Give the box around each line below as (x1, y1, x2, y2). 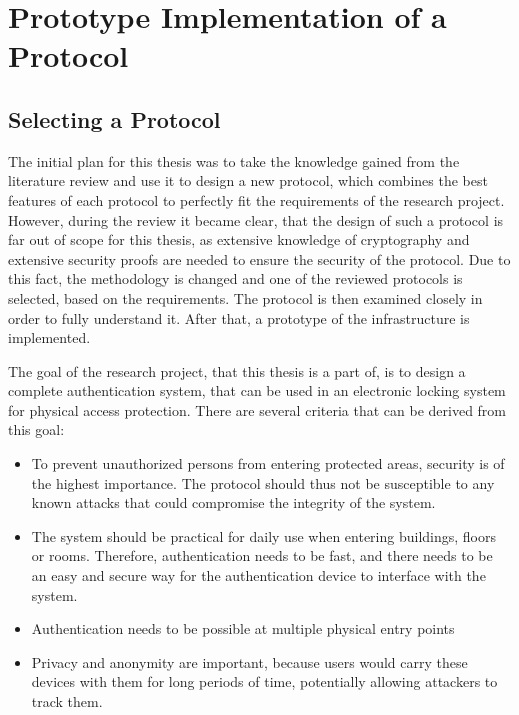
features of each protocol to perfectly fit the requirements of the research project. (8, 189, 505, 210)
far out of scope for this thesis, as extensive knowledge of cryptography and (8, 229, 470, 250)
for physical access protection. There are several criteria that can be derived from (8, 399, 507, 420)
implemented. (8, 327, 91, 348)
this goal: (8, 419, 65, 440)
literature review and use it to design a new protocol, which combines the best (8, 170, 488, 191)
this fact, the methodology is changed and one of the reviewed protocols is (8, 268, 463, 289)
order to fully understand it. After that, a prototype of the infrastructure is (8, 307, 470, 328)
